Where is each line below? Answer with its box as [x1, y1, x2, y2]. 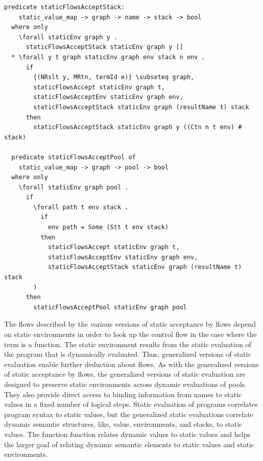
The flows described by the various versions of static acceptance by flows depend [4, 319, 256, 329]
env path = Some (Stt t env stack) [47, 224, 169, 231]
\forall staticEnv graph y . [18, 33, 117, 41]
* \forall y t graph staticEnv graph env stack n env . [11, 53, 205, 61]
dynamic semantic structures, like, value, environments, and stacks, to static [4, 419, 243, 429]
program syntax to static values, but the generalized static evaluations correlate [4, 408, 253, 419]
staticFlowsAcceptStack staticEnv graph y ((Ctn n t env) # [33, 124, 242, 131]
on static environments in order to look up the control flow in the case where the [4, 329, 257, 339]
